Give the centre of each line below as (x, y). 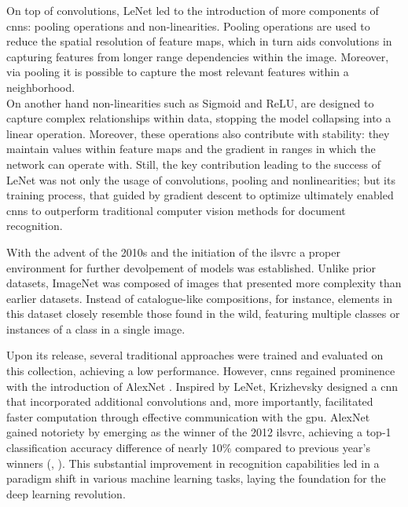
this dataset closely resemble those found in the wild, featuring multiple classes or (203, 314)
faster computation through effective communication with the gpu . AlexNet (188, 416)
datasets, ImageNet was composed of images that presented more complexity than (204, 283)
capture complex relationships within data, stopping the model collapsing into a (199, 118)
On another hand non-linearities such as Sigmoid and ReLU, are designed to (190, 102)
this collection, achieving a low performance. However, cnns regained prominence (201, 371)
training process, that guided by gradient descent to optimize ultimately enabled (200, 195)
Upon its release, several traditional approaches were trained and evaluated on (195, 355)
